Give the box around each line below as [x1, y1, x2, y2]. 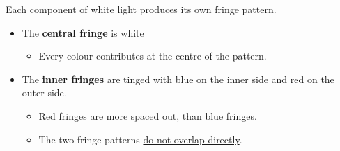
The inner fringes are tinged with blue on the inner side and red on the [22, 71, 334, 86]
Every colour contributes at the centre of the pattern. [38, 48, 267, 63]
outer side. [22, 85, 67, 100]
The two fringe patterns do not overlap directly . [38, 132, 242, 146]
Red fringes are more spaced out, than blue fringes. [38, 108, 257, 123]
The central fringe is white [22, 25, 144, 39]
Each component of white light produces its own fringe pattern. [6, 2, 277, 16]
